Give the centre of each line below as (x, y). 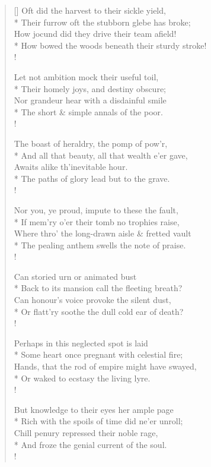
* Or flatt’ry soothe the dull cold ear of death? (99, 311)
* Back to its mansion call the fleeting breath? (98, 288)
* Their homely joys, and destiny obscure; (90, 88)
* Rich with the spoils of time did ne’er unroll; (98, 421)
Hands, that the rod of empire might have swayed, (105, 366)
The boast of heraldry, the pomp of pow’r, (91, 143)
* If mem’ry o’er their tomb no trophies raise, (97, 221)
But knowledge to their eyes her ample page (94, 409)
